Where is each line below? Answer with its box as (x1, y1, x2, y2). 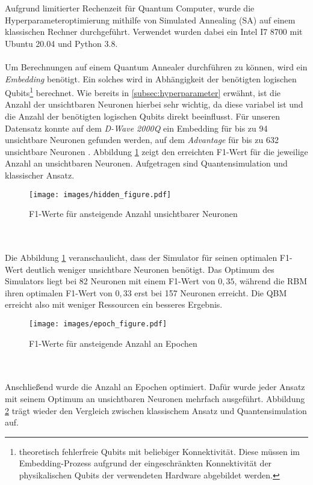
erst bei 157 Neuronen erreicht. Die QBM (134, 286, 287, 299)
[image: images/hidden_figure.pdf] (29, 190, 172, 199)
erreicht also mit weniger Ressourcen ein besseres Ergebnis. (5, 298, 223, 311)
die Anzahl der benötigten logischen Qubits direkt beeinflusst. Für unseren (5, 110, 280, 122)
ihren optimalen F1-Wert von (5, 286, 113, 299)
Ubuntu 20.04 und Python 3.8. (5, 37, 118, 49)
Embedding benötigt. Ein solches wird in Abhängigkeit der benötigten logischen (5, 72, 297, 85)
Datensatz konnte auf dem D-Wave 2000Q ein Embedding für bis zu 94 (5, 121, 268, 134)
